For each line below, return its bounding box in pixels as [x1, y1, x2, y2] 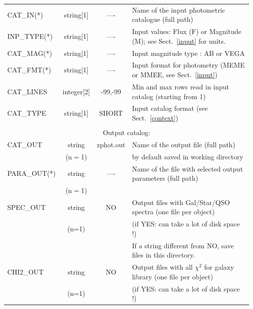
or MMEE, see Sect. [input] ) [132, 69, 217, 80]
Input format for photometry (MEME [132, 60, 245, 70]
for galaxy [204, 262, 234, 272]
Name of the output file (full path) [132, 139, 235, 149]
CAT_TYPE [7, 108, 46, 118]
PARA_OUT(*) [7, 168, 56, 178]
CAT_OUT [7, 139, 42, 149]
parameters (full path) [132, 173, 199, 183]
